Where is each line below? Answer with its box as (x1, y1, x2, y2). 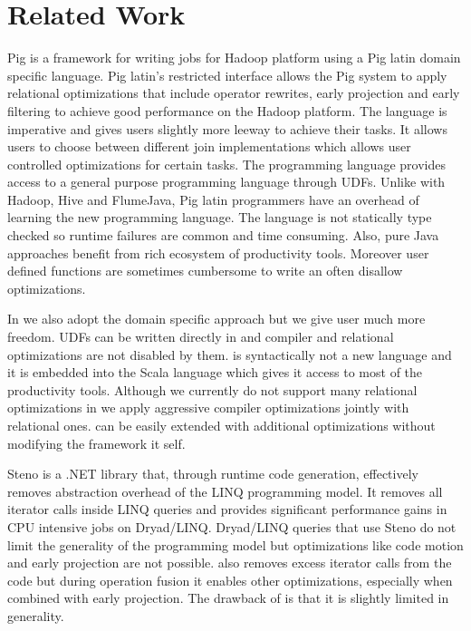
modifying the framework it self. (7, 433, 186, 452)
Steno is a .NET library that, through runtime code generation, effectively (7, 464, 418, 483)
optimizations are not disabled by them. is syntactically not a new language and (7, 345, 452, 364)
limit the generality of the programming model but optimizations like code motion (7, 535, 464, 554)
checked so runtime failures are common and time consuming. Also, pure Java (7, 226, 439, 245)
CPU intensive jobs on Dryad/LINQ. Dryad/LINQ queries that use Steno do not (7, 517, 457, 536)
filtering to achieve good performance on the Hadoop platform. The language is (7, 101, 447, 120)
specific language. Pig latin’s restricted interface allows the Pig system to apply (7, 65, 447, 84)
